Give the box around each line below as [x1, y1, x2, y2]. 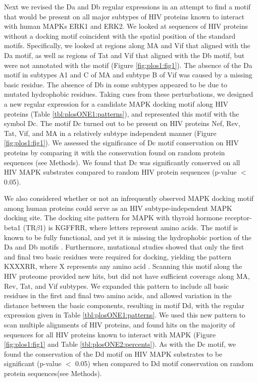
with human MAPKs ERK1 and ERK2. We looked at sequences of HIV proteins [4, 21, 248, 31]
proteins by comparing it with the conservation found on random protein [4, 147, 225, 157]
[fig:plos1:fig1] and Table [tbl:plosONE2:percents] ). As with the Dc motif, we [4, 339, 236, 349]
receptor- [224, 212, 252, 223]
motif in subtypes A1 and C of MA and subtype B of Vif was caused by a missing [4, 69, 253, 80]
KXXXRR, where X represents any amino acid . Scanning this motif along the [4, 261, 242, 271]
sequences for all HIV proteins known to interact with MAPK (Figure [4, 329, 216, 339]
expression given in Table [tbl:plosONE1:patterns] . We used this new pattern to [4, 310, 246, 320]
